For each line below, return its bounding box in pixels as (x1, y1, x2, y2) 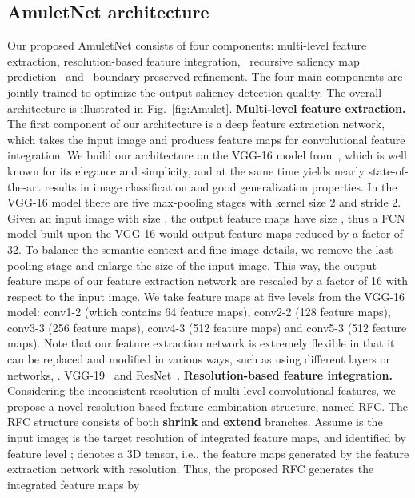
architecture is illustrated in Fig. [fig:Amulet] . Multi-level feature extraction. (7, 99, 406, 116)
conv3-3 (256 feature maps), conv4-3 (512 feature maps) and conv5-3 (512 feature (7, 319, 407, 335)
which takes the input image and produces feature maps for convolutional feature (7, 131, 405, 147)
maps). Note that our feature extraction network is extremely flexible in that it (7, 335, 395, 351)
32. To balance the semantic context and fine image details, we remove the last (7, 240, 393, 257)
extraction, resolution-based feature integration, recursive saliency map (7, 52, 360, 69)
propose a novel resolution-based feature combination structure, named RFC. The (7, 397, 409, 414)
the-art (7, 178, 42, 195)
